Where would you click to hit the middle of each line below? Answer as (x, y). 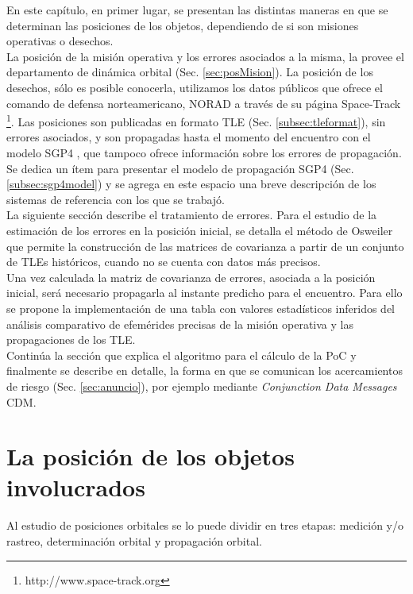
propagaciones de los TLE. (71, 339)
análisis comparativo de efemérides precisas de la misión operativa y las (180, 324)
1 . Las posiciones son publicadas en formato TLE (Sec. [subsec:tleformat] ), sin (196, 120)
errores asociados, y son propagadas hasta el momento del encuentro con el (189, 137)
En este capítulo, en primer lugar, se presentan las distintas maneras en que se (197, 10)
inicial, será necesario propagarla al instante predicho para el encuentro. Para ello (205, 293)
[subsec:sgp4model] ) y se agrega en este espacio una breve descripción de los (191, 184)
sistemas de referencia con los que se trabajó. (116, 199)
